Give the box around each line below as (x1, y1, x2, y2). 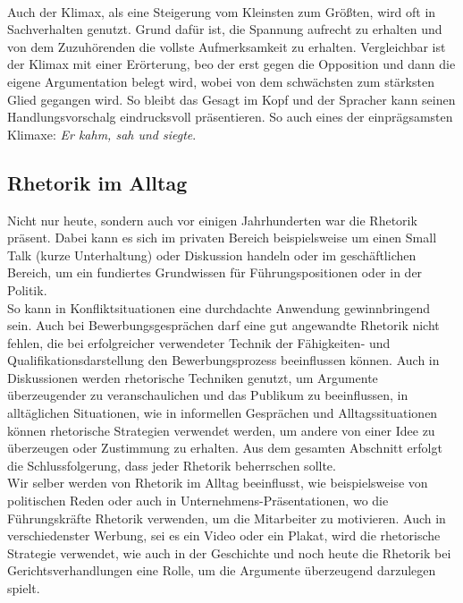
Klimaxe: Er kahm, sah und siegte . (7, 124, 197, 143)
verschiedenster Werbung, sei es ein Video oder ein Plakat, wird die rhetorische (7, 526, 441, 545)
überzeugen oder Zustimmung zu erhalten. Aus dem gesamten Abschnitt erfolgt (7, 438, 442, 457)
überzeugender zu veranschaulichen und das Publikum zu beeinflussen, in (7, 386, 408, 404)
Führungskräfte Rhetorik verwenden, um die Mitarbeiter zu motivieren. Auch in (7, 508, 446, 527)
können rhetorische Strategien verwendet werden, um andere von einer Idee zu (7, 420, 435, 439)
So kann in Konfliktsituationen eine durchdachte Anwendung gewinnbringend (7, 298, 431, 317)
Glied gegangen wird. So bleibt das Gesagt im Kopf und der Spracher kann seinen (7, 89, 456, 108)
